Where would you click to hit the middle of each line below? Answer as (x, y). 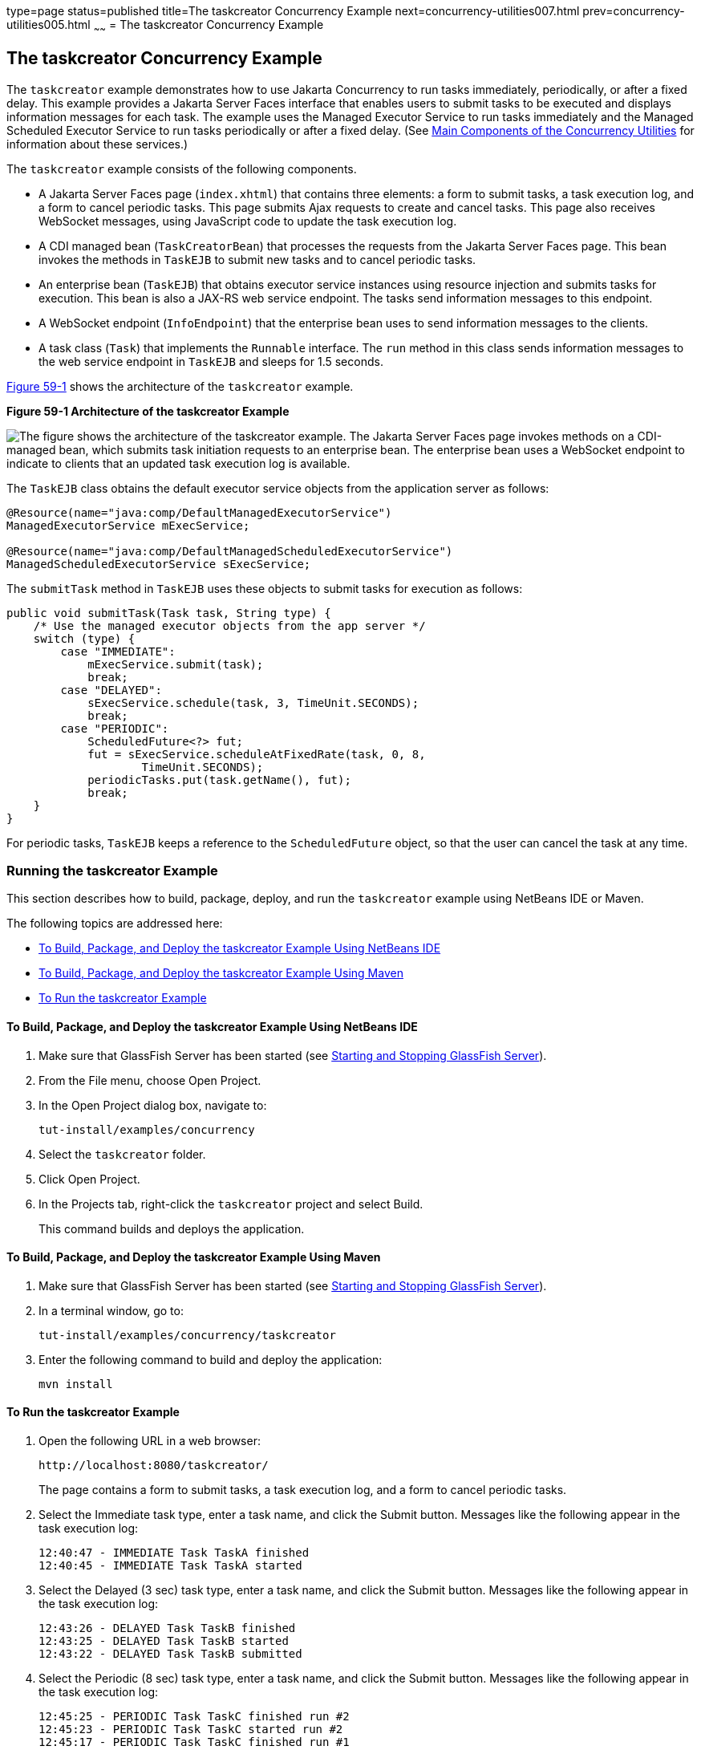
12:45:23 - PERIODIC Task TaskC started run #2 (191, 1730)
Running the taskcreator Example (112, 871)
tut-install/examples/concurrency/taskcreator (187, 1335)
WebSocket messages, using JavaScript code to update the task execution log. (248, 221)
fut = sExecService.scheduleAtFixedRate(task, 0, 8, (257, 754)
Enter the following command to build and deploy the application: (211, 1359)
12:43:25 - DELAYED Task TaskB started (164, 1641)
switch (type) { (84, 638)
